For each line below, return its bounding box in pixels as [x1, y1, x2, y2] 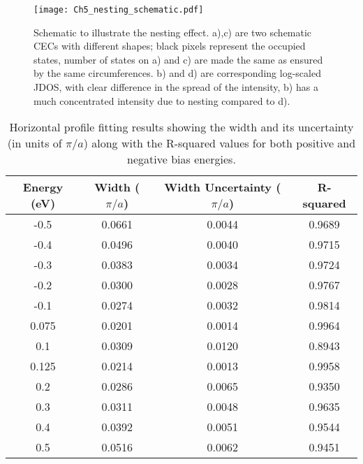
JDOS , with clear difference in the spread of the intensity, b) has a [34, 80, 318, 94]
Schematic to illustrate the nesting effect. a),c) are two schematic [34, 24, 312, 39]
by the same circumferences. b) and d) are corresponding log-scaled [34, 66, 321, 80]
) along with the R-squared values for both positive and [83, 135, 356, 152]
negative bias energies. [127, 151, 236, 168]
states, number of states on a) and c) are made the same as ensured [34, 52, 323, 66]
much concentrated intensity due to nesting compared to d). [34, 93, 290, 108]
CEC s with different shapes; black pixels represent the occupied [34, 38, 306, 53]
